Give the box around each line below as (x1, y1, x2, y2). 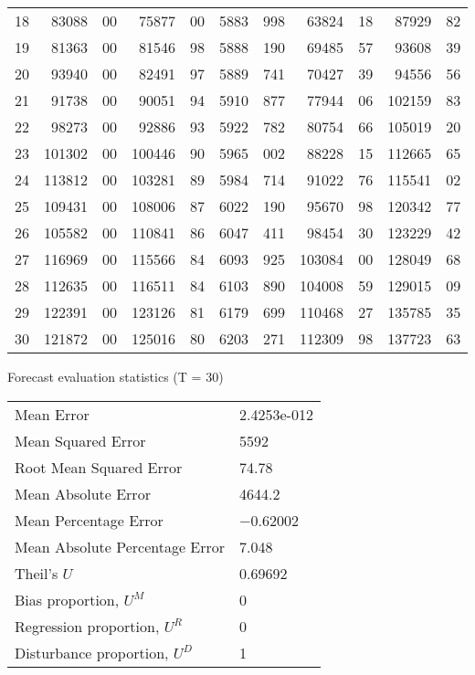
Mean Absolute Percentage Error (15, 535, 226, 557)
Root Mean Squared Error (15, 456, 183, 478)
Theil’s (15, 562, 58, 584)
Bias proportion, (15, 588, 120, 610)
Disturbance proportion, (15, 641, 169, 663)
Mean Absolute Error (15, 482, 151, 504)
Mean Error (15, 403, 90, 425)
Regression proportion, (15, 615, 160, 637)
